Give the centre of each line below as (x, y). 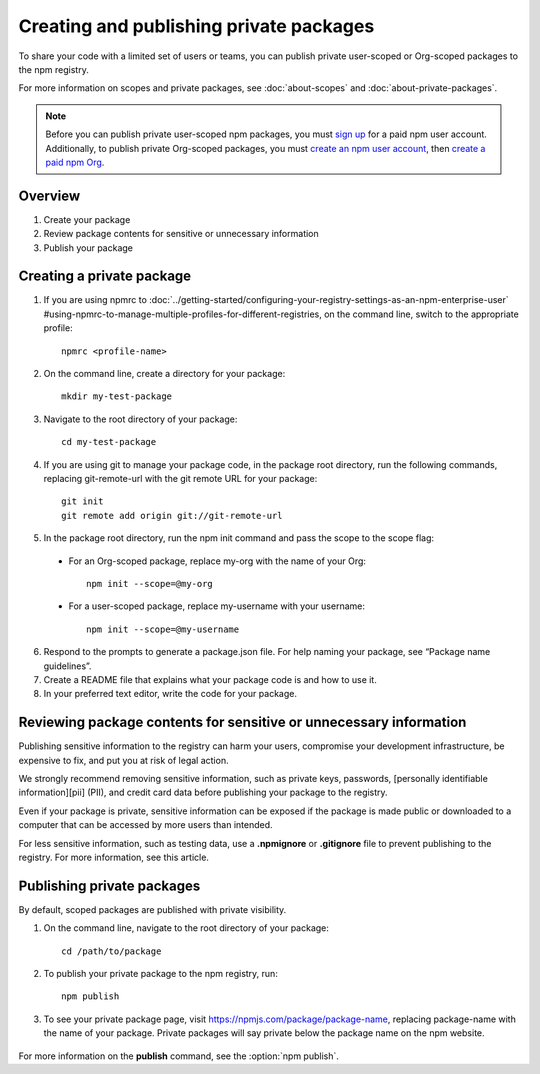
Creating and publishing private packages (196, 26)
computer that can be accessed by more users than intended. (146, 825)
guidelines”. (67, 666)
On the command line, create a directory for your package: (164, 374)
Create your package (87, 219)
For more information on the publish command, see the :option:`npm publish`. (179, 1056)
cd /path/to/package (111, 951)
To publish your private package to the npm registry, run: (161, 974)
